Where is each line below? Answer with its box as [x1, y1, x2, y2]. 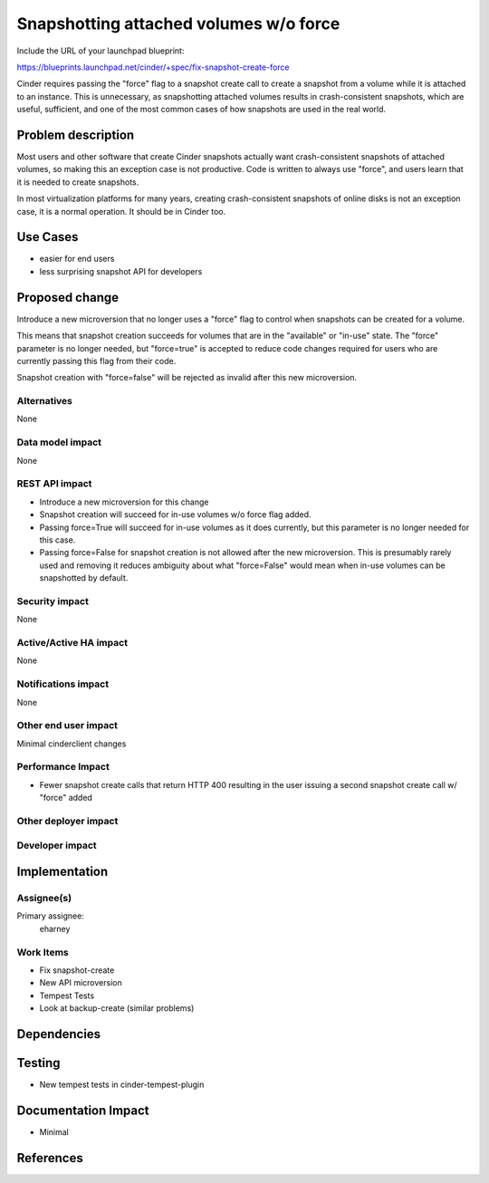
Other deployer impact [16, 814, 119, 827]
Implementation [16, 864, 109, 880]
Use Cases [16, 229, 79, 245]
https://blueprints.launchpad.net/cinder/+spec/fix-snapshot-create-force [16, 62, 290, 72]
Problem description [16, 127, 135, 142]
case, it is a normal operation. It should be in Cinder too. [16, 206, 226, 216]
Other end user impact [16, 719, 118, 732]
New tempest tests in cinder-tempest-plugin [39, 1079, 205, 1091]
